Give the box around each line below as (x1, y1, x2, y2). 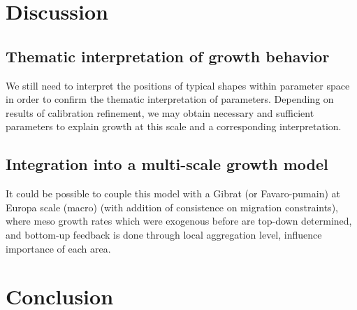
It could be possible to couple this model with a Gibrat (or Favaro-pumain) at (6, 186, 340, 201)
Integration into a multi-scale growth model (6, 153, 328, 175)
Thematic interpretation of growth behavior (6, 45, 330, 66)
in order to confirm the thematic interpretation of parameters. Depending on (6, 92, 334, 106)
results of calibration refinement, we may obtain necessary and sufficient (6, 105, 314, 120)
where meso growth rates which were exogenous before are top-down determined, (6, 213, 352, 228)
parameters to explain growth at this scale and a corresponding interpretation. (6, 119, 342, 134)
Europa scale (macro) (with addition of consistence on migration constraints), (6, 199, 338, 214)
